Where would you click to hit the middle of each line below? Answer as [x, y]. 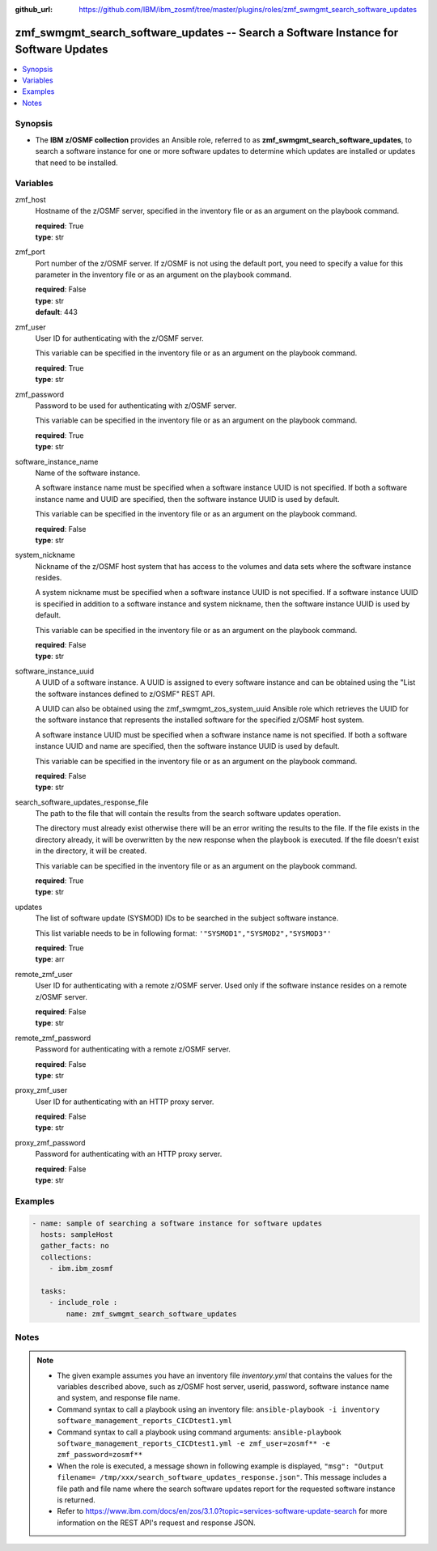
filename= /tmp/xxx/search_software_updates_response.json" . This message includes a [222, 1477]
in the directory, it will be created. [91, 851]
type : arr [50, 959]
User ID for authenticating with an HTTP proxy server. [125, 1102]
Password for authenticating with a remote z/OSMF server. [133, 1049]
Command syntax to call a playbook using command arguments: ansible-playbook [199, 1432]
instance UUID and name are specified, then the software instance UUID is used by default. [187, 746]
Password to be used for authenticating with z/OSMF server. [136, 406]
